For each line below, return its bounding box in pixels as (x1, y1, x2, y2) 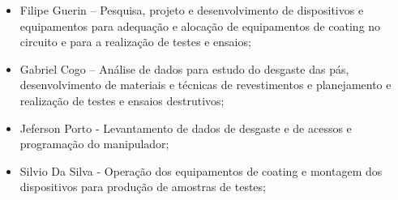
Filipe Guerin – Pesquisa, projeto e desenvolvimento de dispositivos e (19, 2, 364, 18)
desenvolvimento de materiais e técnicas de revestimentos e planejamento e (19, 76, 392, 93)
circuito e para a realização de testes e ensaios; (19, 33, 251, 50)
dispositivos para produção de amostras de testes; (19, 178, 266, 195)
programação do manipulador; (19, 135, 169, 152)
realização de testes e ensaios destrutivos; (19, 91, 225, 109)
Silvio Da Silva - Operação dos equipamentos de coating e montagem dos (19, 162, 383, 179)
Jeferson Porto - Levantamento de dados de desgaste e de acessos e (19, 119, 352, 136)
